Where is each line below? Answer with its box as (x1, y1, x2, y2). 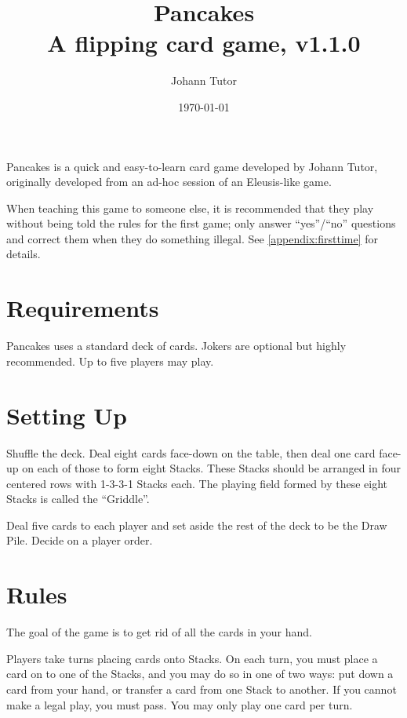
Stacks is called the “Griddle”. (6, 490, 150, 507)
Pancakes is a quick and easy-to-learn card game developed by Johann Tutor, (6, 158, 378, 174)
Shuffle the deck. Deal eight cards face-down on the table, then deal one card (6, 444, 376, 461)
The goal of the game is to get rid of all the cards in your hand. (6, 624, 312, 640)
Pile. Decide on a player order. (6, 532, 153, 549)
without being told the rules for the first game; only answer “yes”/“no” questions (6, 215, 396, 231)
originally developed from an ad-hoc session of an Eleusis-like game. (6, 173, 332, 190)
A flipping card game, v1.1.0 (47, 27, 361, 59)
